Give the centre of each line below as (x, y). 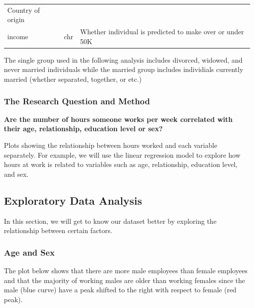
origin (16, 19)
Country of (24, 10)
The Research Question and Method (77, 101)
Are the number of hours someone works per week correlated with (118, 119)
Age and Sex (29, 252)
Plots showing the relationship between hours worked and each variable (111, 145)
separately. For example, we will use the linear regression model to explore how (122, 154)
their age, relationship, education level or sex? (84, 129)
